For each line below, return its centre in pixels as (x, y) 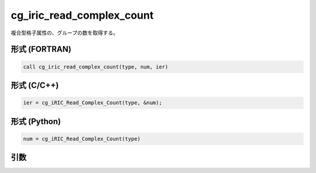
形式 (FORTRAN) (41, 49)
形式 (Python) (36, 121)
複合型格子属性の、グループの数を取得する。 (65, 33)
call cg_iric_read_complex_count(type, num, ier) (96, 67)
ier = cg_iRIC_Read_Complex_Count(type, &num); (92, 103)
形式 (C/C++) (35, 85)
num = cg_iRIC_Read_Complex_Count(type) (82, 139)
